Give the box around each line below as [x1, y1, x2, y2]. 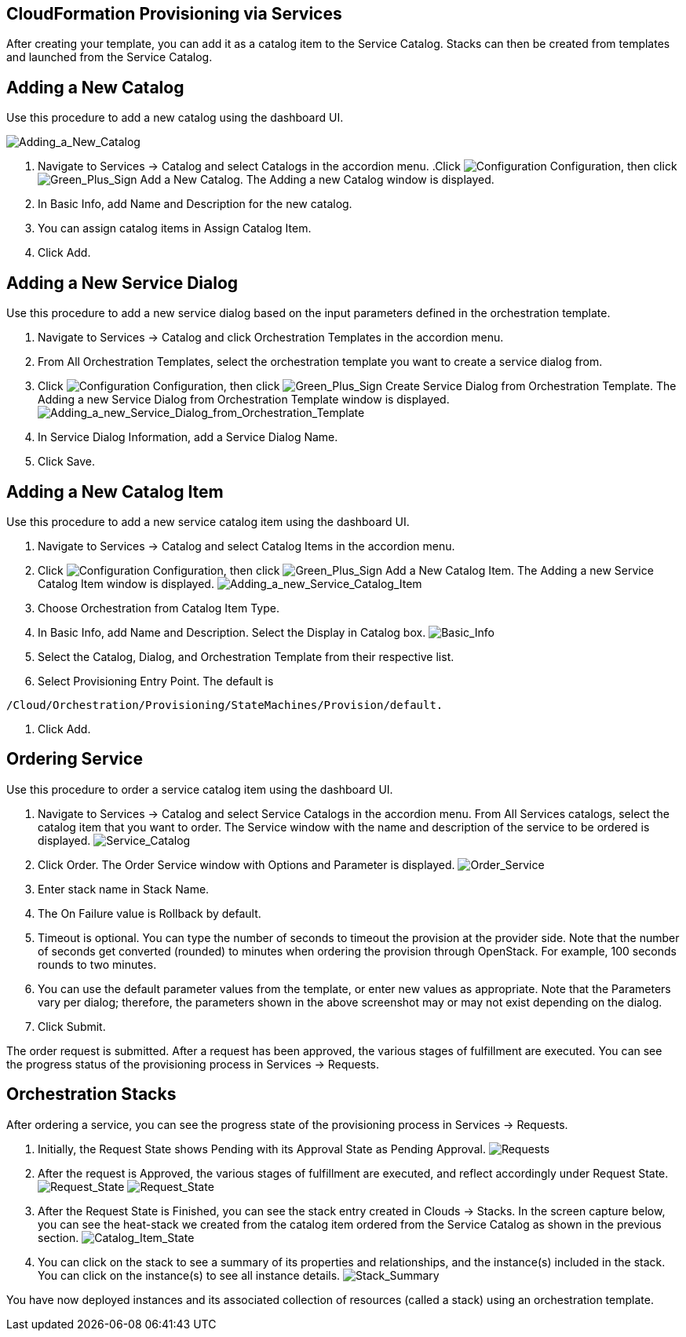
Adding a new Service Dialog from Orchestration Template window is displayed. [38, 393, 450, 407]
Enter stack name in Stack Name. [38, 882, 210, 896]
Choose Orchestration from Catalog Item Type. [38, 601, 279, 615]
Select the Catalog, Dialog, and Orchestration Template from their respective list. [38, 649, 454, 663]
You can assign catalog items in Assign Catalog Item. [38, 221, 312, 236]
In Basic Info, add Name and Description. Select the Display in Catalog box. [38, 625, 426, 639]
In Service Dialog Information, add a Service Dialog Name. [38, 430, 338, 444]
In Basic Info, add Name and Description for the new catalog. [38, 197, 352, 211]
